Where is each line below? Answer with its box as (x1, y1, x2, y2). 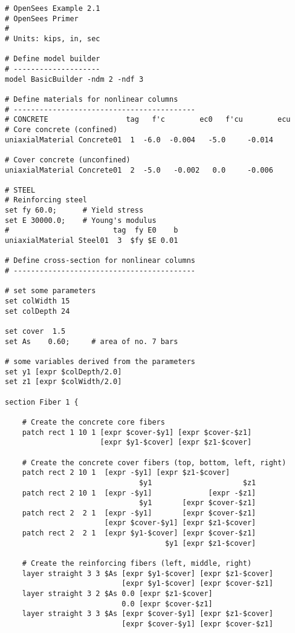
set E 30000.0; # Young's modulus (5, 216, 157, 225)
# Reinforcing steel (5, 196, 88, 205)
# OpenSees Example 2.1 (5, 4, 100, 13)
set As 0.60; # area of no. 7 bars (5, 337, 178, 346)
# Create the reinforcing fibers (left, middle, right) (22, 559, 252, 568)
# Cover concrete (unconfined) (5, 155, 131, 164)
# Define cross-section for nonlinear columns (5, 256, 195, 265)
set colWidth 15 (5, 297, 70, 306)
